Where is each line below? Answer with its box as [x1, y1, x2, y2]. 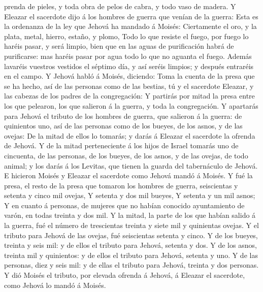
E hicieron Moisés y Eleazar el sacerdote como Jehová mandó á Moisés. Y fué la [4, 170, 253, 181]
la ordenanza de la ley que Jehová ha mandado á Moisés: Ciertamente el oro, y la [4, 21, 257, 31]
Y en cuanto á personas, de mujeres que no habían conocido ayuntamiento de [4, 200, 245, 210]
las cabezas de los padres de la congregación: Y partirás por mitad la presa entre [4, 90, 255, 101]
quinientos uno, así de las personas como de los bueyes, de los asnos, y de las [4, 120, 243, 131]
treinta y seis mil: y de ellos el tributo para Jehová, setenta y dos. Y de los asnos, [4, 240, 257, 250]
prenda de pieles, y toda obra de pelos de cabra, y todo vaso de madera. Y [4, 1, 236, 11]
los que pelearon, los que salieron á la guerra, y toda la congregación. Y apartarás [4, 100, 258, 111]
